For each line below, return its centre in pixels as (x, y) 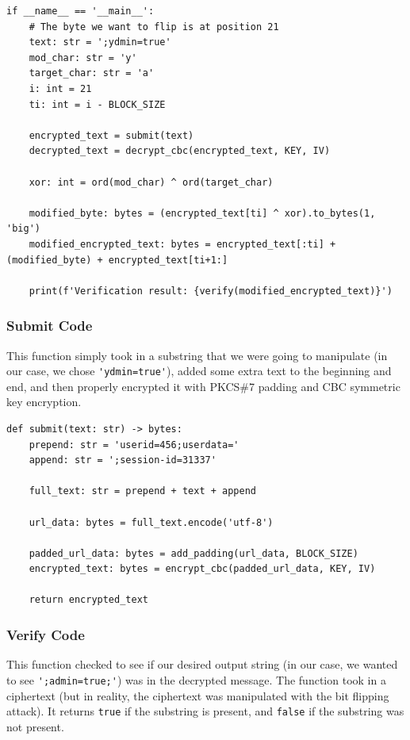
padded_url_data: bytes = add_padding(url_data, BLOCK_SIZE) (194, 553)
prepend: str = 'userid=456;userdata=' (134, 445)
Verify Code (46, 634)
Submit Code (50, 326)
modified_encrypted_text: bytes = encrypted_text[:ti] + (182, 244)
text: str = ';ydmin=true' (100, 42)
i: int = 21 (60, 88)
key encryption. (44, 402)
